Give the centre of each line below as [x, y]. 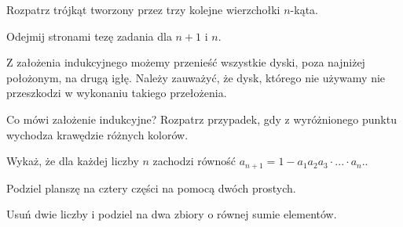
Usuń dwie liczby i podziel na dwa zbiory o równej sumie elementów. [172, 214]
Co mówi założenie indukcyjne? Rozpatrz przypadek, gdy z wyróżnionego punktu [201, 119]
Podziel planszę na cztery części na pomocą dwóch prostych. [151, 187]
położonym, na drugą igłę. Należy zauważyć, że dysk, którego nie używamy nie [196, 77]
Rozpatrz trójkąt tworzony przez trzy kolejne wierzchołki [143, 9]
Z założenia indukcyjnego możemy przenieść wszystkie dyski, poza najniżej [186, 62]
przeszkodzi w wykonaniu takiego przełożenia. [117, 93]
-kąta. [304, 9]
